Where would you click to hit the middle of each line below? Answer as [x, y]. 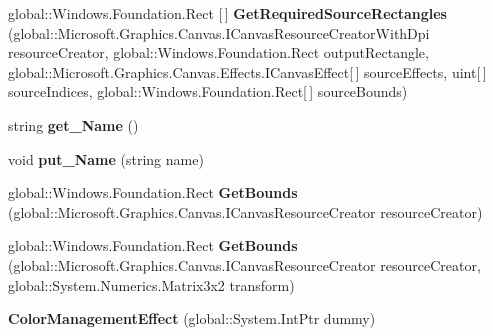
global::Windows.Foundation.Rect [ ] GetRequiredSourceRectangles [227, 13]
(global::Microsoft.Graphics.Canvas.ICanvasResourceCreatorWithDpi [219, 32]
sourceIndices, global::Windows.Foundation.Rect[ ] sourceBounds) [208, 91]
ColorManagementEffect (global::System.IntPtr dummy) [192, 318]
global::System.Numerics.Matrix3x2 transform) [151, 284]
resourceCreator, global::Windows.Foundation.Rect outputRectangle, [218, 52]
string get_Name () [73, 124]
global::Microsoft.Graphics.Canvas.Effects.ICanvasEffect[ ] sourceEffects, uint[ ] [247, 71]
